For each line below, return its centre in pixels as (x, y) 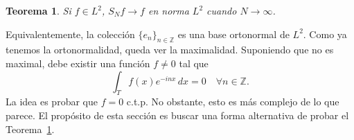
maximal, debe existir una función (78, 63)
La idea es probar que (52, 102)
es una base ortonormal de (233, 34)
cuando (222, 10)
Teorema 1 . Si (38, 10)
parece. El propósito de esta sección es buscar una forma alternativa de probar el (177, 115)
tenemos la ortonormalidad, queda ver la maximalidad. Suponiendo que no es (170, 50)
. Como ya (325, 34)
